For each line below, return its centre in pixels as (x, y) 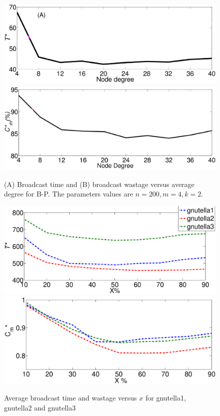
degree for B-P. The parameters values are (69, 194)
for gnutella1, (165, 398)
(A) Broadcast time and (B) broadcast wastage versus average (99, 184)
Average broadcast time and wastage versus (70, 398)
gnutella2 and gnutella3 (40, 407)
